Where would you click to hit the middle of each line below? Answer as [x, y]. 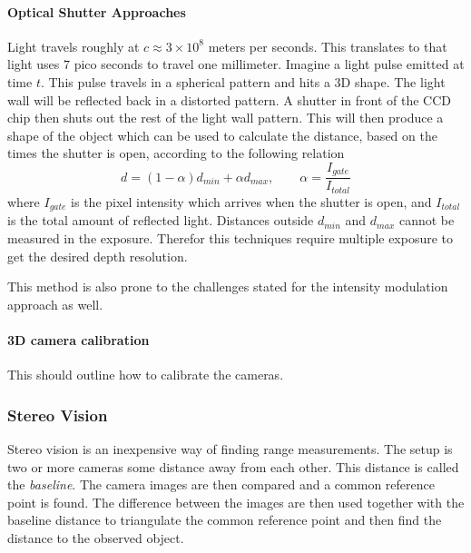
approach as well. [55, 304]
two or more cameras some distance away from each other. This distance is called [233, 466]
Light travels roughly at [74, 46]
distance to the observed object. [96, 537]
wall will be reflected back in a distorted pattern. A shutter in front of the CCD [230, 99]
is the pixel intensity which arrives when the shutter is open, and [251, 201]
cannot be [427, 220]
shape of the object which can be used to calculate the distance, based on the [222, 135]
